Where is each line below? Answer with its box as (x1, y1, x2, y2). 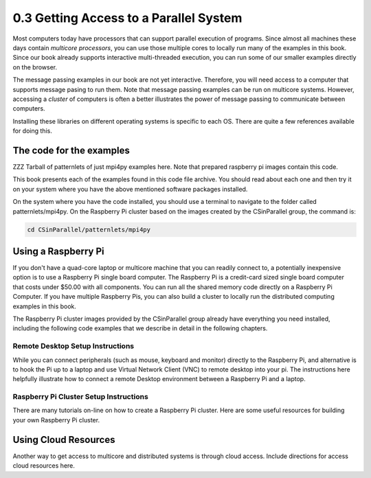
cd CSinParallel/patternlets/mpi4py (27, 225, 151, 234)
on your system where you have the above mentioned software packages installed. (12, 185, 248, 193)
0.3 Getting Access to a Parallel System (12, 10, 243, 25)
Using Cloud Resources (12, 433, 115, 446)
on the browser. (12, 62, 58, 71)
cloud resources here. (12, 462, 76, 470)
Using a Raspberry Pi (12, 245, 104, 257)
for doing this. (12, 127, 53, 135)
